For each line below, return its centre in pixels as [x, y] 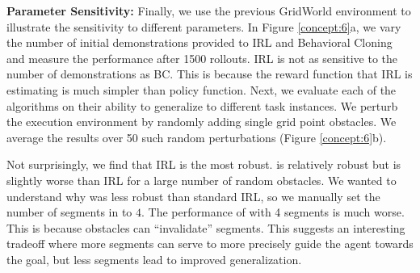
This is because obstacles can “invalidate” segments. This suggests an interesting [206, 227]
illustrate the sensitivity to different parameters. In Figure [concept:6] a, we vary [204, 26]
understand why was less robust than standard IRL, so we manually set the [193, 196]
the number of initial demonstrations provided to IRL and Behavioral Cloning [199, 42]
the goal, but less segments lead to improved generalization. [154, 259]
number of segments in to [69, 212]
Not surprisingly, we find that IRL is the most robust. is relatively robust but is [204, 164]
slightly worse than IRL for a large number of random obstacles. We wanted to [202, 180]
